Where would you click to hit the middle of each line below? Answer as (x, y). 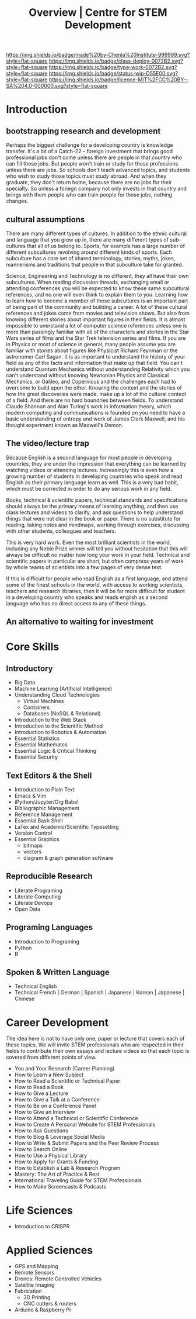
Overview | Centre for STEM (98, 13)
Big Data (25, 683)
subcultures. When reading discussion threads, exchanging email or (88, 282)
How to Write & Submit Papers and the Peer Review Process (87, 1143)
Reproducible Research (50, 877)
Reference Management (43, 815)
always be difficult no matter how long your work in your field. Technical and (98, 555)
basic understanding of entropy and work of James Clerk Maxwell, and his (96, 419)
